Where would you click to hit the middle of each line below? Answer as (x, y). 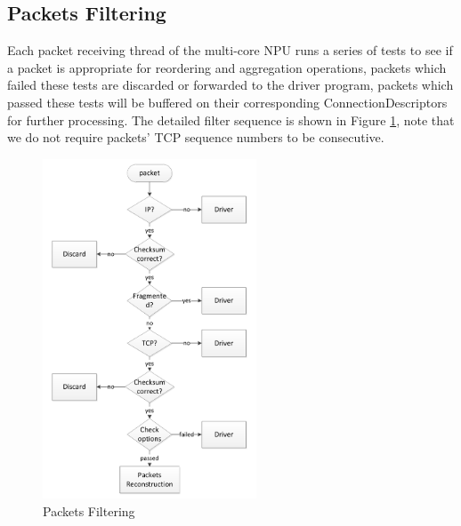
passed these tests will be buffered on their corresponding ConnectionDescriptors (227, 102)
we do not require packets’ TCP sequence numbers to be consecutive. (196, 137)
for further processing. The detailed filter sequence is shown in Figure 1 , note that (231, 120)
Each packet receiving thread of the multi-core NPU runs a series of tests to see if (230, 50)
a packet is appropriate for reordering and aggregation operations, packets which (227, 67)
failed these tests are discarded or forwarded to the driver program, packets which (230, 85)
